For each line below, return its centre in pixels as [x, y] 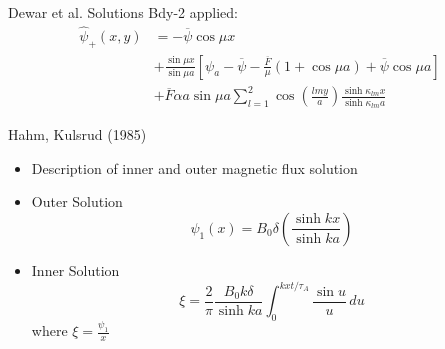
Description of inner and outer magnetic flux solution [194, 167]
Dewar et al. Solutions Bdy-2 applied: [123, 12]
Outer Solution [77, 201]
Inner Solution [75, 269]
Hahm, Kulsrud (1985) [77, 134]
